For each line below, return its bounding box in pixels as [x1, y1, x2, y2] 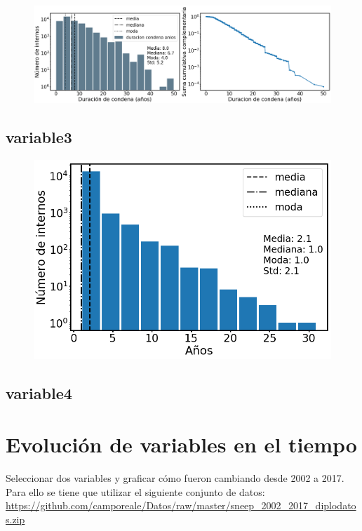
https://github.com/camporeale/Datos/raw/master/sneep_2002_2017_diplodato [6, 498, 356, 513]
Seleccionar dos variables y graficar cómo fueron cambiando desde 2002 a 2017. [6, 471, 344, 485]
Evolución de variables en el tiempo [6, 430, 357, 459]
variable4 [6, 382, 72, 403]
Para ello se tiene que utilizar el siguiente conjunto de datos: [6, 484, 265, 499]
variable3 [6, 126, 72, 147]
